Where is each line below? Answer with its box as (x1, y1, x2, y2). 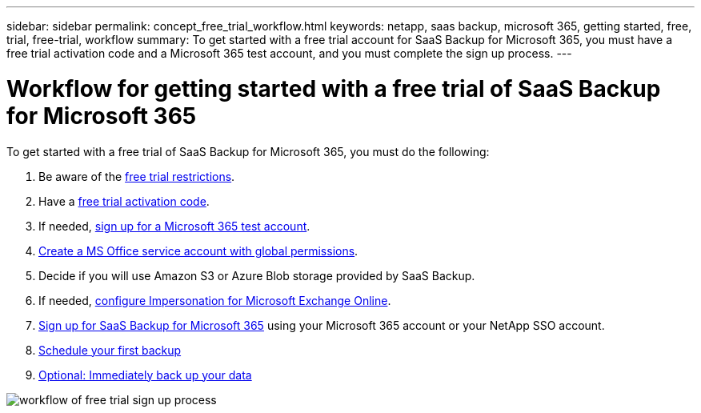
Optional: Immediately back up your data (38, 367, 252, 382)
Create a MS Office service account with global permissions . (38, 243, 359, 258)
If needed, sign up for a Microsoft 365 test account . (38, 219, 310, 233)
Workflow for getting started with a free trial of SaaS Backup (6, 74, 661, 102)
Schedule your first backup (38, 343, 182, 357)
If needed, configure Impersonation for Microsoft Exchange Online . (38, 293, 391, 307)
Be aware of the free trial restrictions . (38, 169, 235, 183)
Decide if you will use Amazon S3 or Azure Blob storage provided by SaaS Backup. (38, 268, 475, 283)
